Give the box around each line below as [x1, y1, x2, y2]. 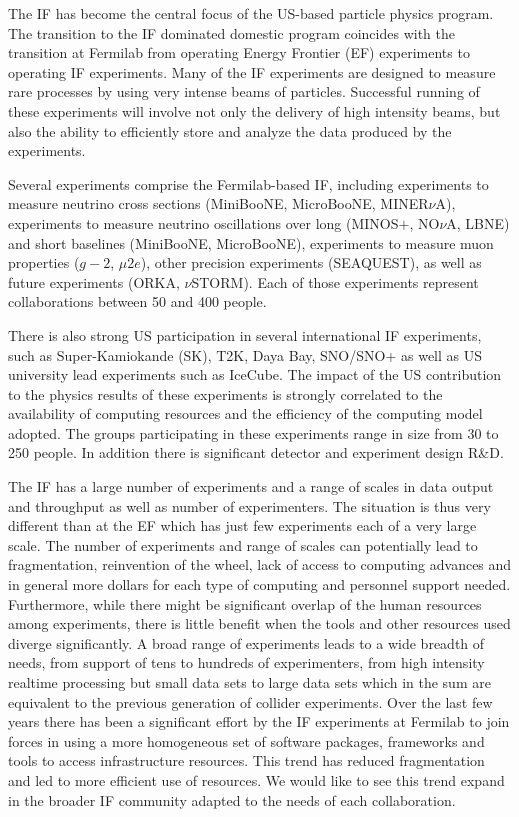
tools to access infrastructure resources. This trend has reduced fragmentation [8, 750, 485, 771]
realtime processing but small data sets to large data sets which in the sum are [8, 672, 491, 692]
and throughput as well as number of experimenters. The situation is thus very [8, 495, 491, 516]
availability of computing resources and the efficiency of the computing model [8, 403, 483, 424]
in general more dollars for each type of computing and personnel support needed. [8, 574, 511, 595]
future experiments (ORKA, [8, 271, 180, 292]
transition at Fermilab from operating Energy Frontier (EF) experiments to [8, 42, 470, 63]
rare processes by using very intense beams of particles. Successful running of [8, 81, 480, 102]
